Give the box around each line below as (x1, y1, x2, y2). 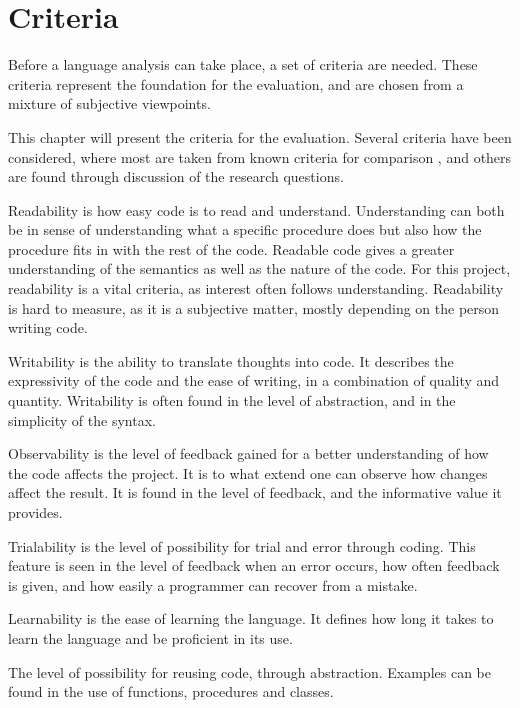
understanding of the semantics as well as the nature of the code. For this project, (8, 258, 511, 279)
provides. (8, 502, 63, 522)
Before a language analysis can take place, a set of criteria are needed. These (8, 54, 478, 75)
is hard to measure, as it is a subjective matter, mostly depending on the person (8, 297, 500, 318)
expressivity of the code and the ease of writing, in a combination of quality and (8, 370, 500, 391)
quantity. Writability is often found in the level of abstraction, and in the (8, 390, 456, 411)
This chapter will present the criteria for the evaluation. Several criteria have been (8, 126, 512, 147)
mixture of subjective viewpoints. (8, 93, 211, 114)
